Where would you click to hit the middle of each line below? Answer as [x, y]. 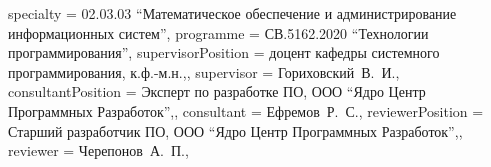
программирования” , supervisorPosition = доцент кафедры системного [224, 52]
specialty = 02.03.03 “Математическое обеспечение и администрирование [232, 13]
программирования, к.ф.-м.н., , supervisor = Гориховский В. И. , [204, 71]
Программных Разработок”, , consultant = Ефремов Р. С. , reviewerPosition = [246, 110]
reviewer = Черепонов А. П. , [98, 150]
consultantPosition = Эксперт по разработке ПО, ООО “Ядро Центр [217, 91]
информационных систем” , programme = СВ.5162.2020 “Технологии [218, 32]
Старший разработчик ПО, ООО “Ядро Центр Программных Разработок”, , [235, 130]
